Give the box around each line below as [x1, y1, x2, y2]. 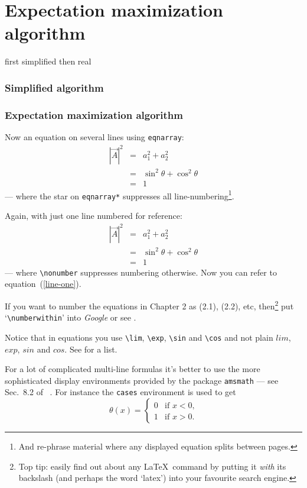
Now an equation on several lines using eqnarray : [5, 130, 184, 143]
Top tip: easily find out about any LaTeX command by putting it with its [18, 460, 286, 472]
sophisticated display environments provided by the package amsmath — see [5, 374, 279, 386]
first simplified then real [5, 55, 92, 67]
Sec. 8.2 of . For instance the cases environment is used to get [5, 386, 236, 398]
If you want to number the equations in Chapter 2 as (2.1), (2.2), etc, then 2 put [5, 298, 294, 312]
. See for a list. [64, 342, 117, 355]
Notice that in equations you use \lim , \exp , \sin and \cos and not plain [5, 331, 273, 343]
